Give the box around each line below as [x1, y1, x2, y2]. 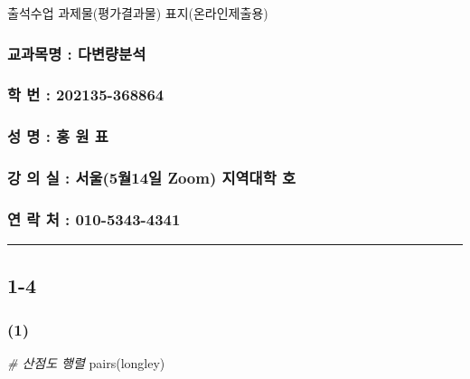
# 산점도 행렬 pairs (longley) [7, 354, 165, 373]
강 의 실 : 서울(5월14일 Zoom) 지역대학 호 [7, 166, 296, 189]
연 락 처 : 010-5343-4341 [7, 207, 181, 230]
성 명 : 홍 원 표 [7, 125, 108, 147]
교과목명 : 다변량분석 [7, 42, 146, 64]
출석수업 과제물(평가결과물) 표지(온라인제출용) [7, 4, 268, 22]
